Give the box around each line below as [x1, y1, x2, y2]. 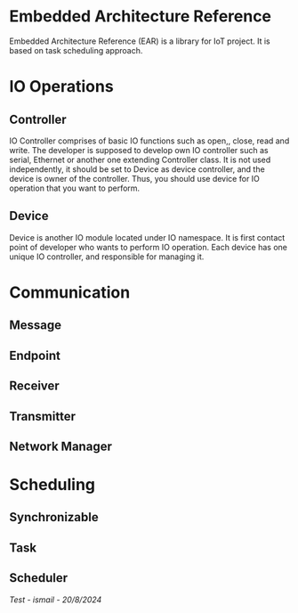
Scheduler [9, 570, 68, 585]
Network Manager [9, 438, 113, 454]
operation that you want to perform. [9, 183, 141, 193]
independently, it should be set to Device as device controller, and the [9, 163, 265, 175]
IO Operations [9, 77, 114, 97]
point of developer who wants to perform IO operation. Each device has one [9, 241, 287, 252]
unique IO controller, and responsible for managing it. [9, 251, 205, 262]
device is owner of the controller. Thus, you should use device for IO [9, 173, 261, 184]
